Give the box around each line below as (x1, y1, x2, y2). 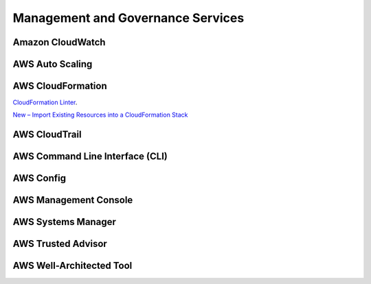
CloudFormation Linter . (12, 98, 78, 106)
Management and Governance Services (12, 10, 245, 25)
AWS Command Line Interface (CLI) (12, 151, 168, 163)
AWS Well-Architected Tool (12, 260, 133, 272)
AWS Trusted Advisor (12, 238, 108, 250)
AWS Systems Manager (12, 216, 116, 228)
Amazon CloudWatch (12, 36, 106, 48)
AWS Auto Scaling (12, 58, 93, 70)
